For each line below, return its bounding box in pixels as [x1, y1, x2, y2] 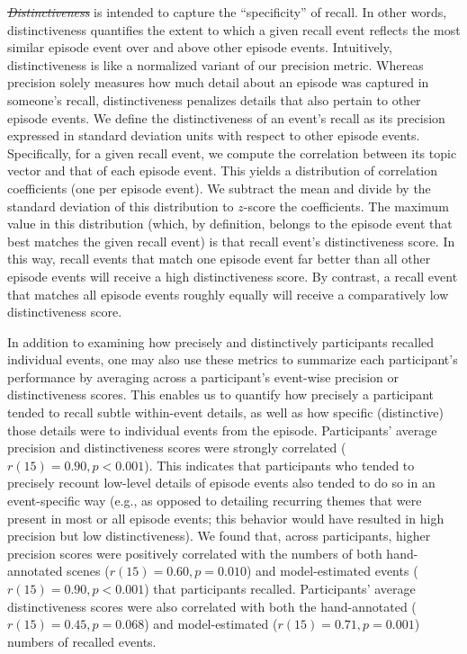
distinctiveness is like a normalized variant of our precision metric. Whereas [7, 55, 424, 74]
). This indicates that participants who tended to [144, 455, 415, 474]
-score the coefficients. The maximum [243, 196, 449, 215]
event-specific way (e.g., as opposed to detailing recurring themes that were [7, 491, 422, 510]
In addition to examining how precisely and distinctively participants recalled [7, 332, 435, 351]
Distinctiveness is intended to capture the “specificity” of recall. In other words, [7, 3, 447, 21]
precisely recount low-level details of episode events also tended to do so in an [7, 473, 436, 492]
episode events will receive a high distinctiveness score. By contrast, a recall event [7, 266, 458, 285]
